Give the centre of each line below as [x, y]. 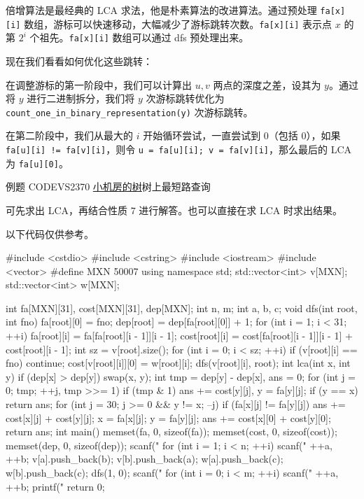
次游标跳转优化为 [185, 98]
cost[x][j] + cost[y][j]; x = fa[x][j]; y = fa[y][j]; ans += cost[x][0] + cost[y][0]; [168, 417]
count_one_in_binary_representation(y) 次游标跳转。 [129, 112]
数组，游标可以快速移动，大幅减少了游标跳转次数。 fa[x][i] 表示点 [178, 23]
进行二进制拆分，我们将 [81, 98]
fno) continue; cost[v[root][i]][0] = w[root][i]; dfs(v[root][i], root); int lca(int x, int [178, 363]
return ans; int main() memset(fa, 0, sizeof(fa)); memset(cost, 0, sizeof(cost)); [171, 431]
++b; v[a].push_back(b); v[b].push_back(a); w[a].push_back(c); [145, 459]
